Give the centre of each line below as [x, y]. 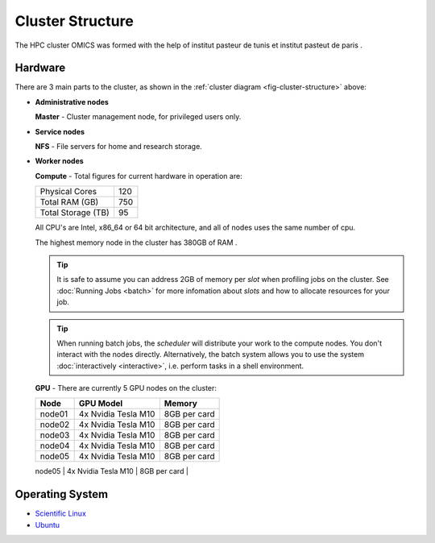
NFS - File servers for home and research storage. [119, 147]
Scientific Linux [60, 514]
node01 [54, 414]
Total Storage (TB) [75, 213]
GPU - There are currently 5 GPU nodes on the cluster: [126, 388]
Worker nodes [59, 161]
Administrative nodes [72, 102]
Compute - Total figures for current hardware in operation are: [139, 176]
